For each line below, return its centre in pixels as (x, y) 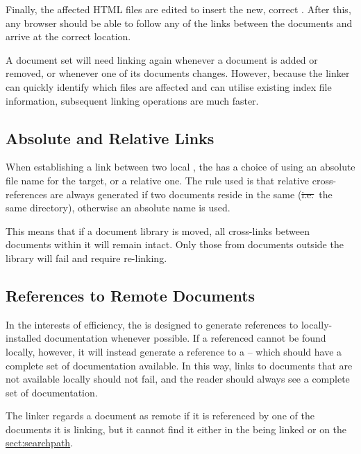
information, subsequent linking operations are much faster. (132, 100)
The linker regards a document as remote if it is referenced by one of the (160, 416)
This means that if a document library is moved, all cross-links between (158, 230)
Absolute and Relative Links (110, 138)
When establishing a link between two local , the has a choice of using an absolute (180, 167)
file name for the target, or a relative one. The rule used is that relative (158, 180)
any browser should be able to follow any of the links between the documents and (179, 23)
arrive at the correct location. (68, 36)
